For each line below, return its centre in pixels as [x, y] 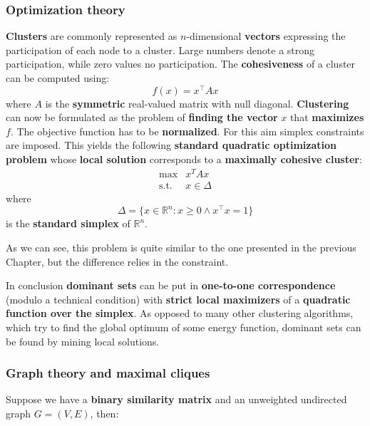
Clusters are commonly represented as [92, 36]
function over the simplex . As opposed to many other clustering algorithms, [180, 313]
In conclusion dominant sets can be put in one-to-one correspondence [171, 285]
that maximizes [327, 117]
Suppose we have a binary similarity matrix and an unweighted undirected [176, 399]
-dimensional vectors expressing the [266, 36]
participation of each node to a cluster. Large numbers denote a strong [160, 50]
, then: [104, 414]
